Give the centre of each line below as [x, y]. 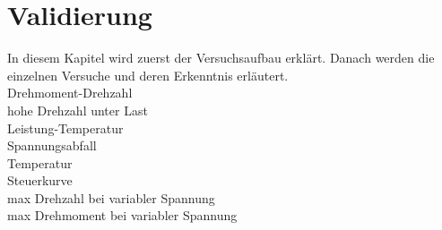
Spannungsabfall [52, 145]
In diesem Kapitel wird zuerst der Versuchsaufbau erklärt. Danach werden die [221, 58]
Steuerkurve [40, 180]
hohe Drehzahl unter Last [78, 110]
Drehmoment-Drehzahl [70, 93]
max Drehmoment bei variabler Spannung [122, 215]
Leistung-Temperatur [65, 128]
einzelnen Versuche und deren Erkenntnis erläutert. [148, 75]
